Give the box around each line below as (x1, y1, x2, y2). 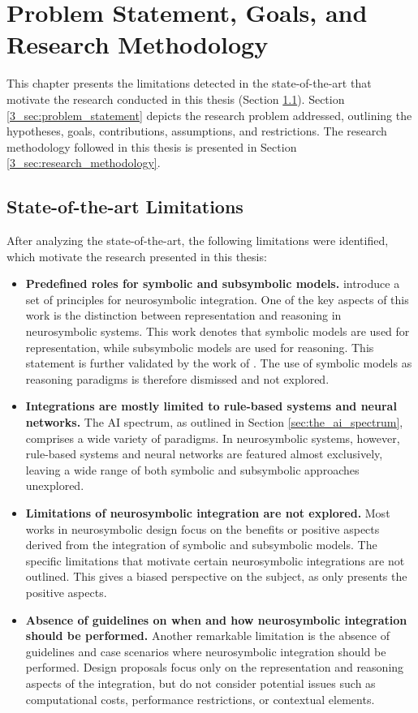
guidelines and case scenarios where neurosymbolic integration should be (25, 642, 386, 659)
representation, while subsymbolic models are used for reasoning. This (25, 338, 374, 355)
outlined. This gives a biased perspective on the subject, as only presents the (25, 568, 407, 585)
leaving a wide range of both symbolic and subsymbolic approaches (25, 461, 360, 478)
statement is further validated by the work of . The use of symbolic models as (25, 354, 412, 372)
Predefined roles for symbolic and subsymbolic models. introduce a (25, 275, 400, 292)
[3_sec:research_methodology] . (6, 154, 161, 171)
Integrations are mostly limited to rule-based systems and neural (25, 397, 397, 414)
